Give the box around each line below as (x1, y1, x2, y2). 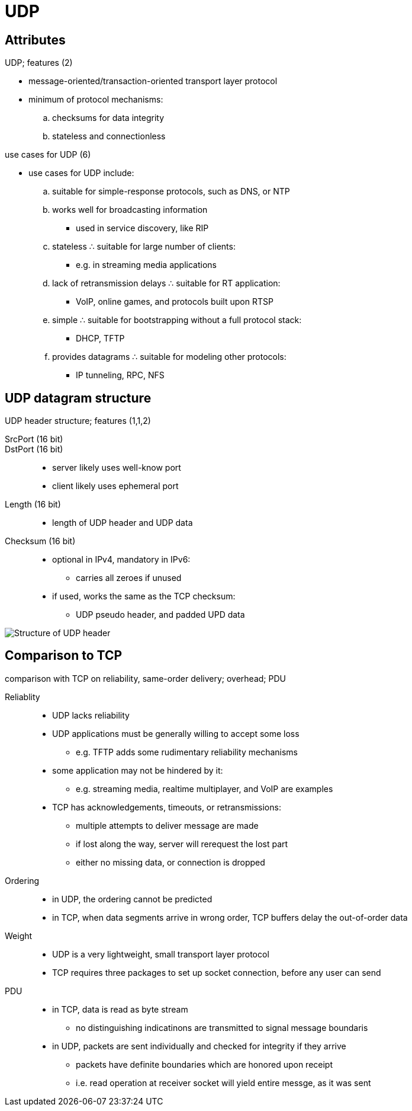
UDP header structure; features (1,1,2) (5, 416, 151, 426)
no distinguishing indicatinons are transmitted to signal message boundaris (76, 1022, 368, 1033)
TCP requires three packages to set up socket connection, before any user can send (52, 967, 381, 978)
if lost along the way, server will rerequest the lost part (76, 838, 288, 849)
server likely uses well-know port (52, 462, 181, 473)
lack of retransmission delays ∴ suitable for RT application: (52, 278, 281, 289)
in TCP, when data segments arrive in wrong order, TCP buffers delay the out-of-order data (52, 912, 408, 922)
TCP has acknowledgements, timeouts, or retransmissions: (52, 802, 281, 812)
